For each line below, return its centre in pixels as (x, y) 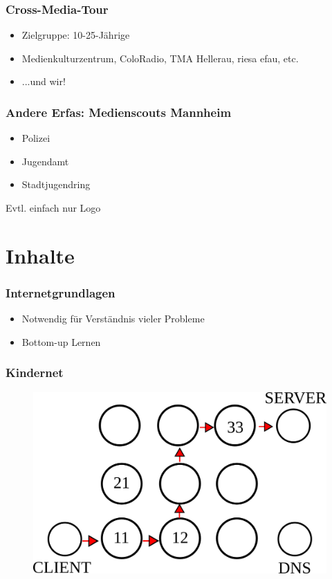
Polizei (36, 138)
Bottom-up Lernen (61, 341)
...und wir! (44, 81)
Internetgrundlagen (61, 292)
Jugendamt (45, 161)
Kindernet (35, 373)
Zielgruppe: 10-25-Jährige (76, 35)
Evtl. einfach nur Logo (53, 208)
